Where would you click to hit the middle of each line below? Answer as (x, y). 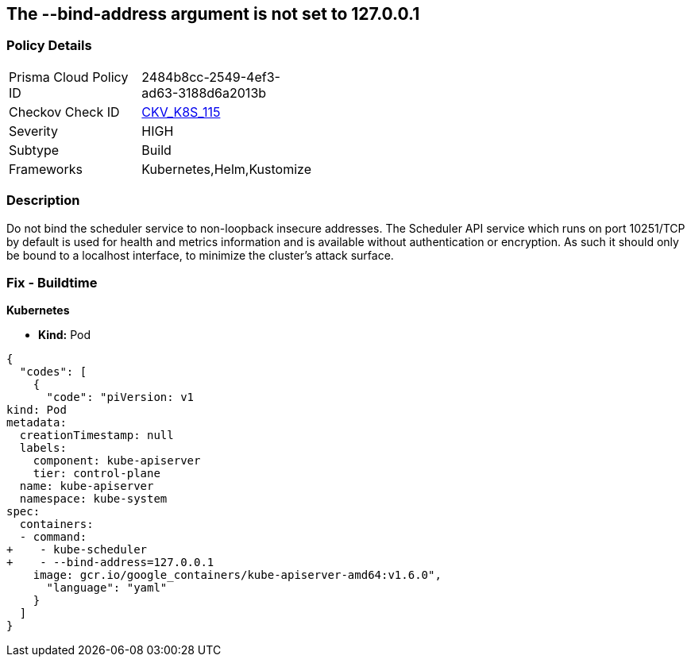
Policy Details (49, 46)
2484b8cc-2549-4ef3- (211, 77)
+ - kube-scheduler (77, 550)
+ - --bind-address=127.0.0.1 (110, 563)
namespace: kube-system (93, 499)
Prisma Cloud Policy (69, 77)
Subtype (34, 150)
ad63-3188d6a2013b (204, 93)
